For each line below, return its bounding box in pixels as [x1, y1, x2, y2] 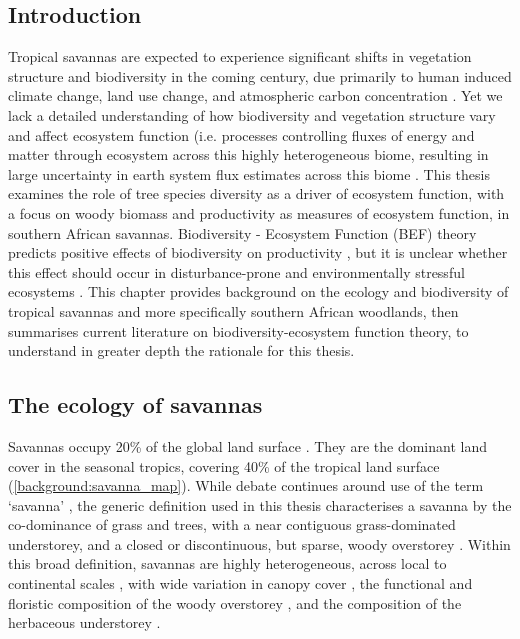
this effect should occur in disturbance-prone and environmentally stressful [8, 261, 465, 282]
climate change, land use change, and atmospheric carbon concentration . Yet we [8, 85, 503, 106]
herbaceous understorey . [8, 612, 161, 633]
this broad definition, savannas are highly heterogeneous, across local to [8, 553, 447, 574]
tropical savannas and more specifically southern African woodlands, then [8, 300, 459, 321]
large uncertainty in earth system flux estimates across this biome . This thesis [8, 163, 490, 184]
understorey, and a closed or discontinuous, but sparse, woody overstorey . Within [8, 533, 511, 554]
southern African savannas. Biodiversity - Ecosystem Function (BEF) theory [8, 222, 477, 243]
